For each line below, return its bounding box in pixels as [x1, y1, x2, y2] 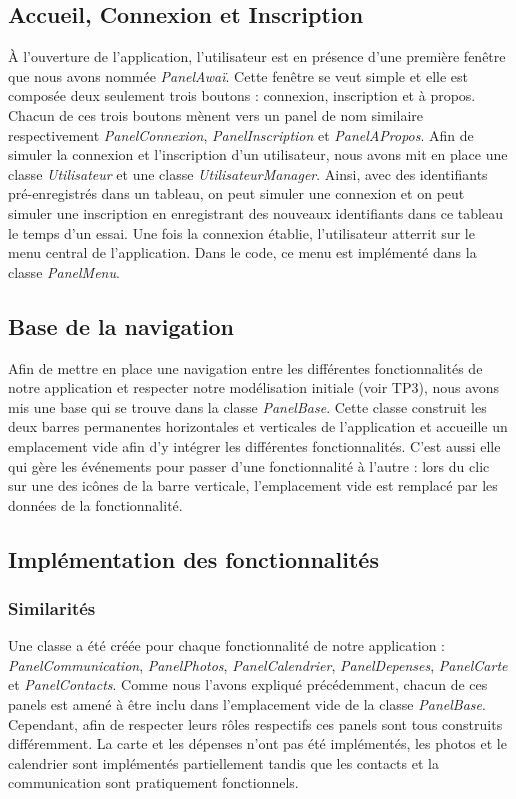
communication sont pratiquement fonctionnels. [8, 772, 299, 793]
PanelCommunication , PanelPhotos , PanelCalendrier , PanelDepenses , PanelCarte [8, 654, 508, 675]
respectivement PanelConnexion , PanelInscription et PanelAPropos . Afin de [8, 124, 474, 145]
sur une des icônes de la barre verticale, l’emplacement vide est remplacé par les [8, 475, 498, 496]
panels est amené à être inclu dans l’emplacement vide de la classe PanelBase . [8, 694, 486, 715]
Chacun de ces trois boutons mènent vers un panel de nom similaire [8, 104, 424, 125]
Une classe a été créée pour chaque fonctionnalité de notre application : [8, 635, 445, 656]
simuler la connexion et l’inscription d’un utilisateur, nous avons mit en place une [8, 144, 508, 165]
